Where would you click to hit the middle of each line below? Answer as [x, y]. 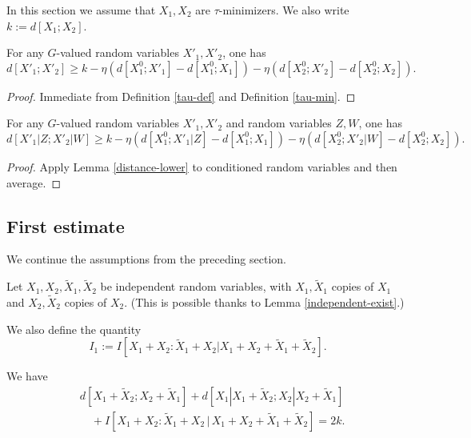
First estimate [66, 225]
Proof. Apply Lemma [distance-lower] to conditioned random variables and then [202, 166]
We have [27, 376]
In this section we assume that [81, 10]
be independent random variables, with [196, 286]
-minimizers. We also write [284, 10]
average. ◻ [34, 182]
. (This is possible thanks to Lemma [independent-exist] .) [264, 301]
